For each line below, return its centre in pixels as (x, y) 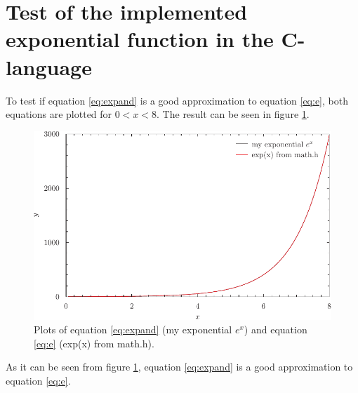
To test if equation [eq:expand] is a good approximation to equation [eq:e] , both (177, 100)
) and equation (276, 329)
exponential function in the (140, 39)
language (49, 66)
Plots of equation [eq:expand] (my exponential (133, 329)
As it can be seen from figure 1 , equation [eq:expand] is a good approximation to (179, 367)
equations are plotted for (59, 114)
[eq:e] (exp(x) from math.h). (94, 343)
